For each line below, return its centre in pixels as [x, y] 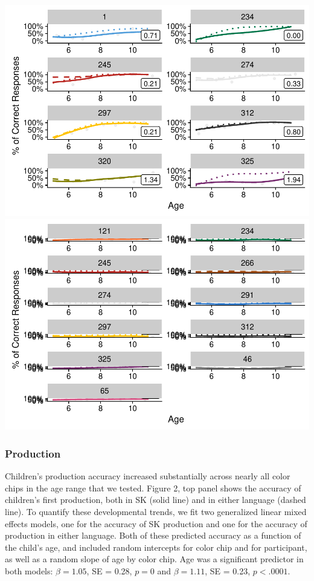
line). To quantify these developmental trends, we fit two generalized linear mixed [156, 512]
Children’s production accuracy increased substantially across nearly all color [148, 476]
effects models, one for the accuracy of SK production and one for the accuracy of [156, 523]
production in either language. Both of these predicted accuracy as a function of [153, 535]
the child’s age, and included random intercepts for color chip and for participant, [156, 547]
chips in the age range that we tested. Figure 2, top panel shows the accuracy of [153, 487]
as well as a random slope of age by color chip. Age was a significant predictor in [154, 559]
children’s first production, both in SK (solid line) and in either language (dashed [155, 500]
